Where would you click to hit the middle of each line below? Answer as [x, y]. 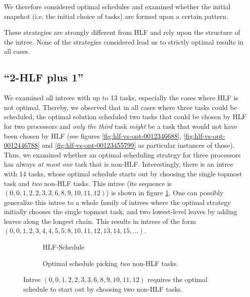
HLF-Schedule [64, 247]
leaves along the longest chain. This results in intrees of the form [100, 221]
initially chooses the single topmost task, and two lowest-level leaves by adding [121, 211]
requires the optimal [177, 279]
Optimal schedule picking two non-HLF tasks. [110, 263]
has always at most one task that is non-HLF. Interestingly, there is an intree [119, 164]
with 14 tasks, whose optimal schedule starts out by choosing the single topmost [123, 173]
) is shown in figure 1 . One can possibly [165, 193]
